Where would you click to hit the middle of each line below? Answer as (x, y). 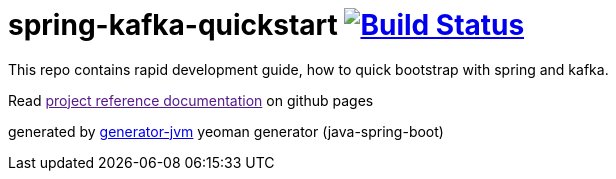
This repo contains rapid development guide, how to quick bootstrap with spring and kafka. (308, 69)
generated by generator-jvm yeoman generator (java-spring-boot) (226, 131)
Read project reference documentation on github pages (191, 100)
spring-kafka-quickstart (173, 25)
